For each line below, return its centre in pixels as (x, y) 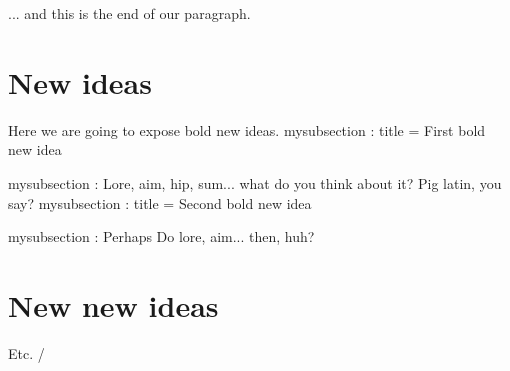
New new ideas (113, 304)
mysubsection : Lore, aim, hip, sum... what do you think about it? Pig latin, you (255, 182)
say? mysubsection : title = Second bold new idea (160, 202)
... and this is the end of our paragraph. (129, 13)
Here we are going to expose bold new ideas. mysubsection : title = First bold (247, 129)
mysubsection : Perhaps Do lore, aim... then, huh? (161, 236)
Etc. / (26, 352)
